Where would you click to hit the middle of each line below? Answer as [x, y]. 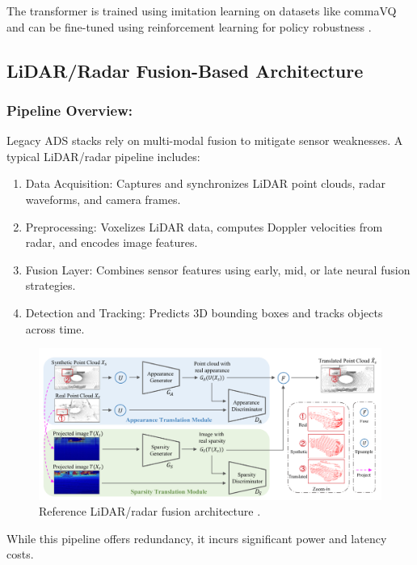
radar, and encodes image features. [112, 242]
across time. [55, 328]
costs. [20, 554]
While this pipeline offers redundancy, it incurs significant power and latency [197, 538]
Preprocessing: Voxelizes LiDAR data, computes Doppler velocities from [204, 226]
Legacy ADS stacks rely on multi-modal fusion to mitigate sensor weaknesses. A [205, 140]
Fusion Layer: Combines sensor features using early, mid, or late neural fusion [218, 269]
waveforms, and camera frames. [103, 199]
